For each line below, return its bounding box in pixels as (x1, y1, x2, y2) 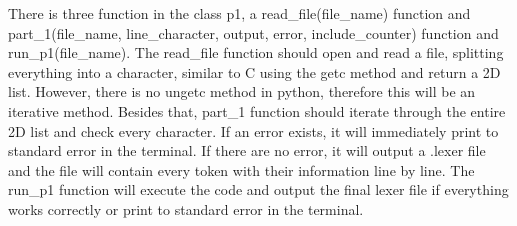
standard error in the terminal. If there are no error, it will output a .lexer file (8, 140, 486, 161)
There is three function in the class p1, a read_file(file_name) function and (8, 3, 471, 23)
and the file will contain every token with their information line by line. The (8, 159, 475, 180)
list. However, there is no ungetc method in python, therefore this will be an (8, 81, 476, 102)
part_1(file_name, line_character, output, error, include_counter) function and (8, 22, 499, 43)
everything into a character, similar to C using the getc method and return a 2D (8, 61, 501, 82)
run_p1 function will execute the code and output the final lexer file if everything (8, 179, 509, 200)
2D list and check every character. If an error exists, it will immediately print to (8, 120, 499, 141)
